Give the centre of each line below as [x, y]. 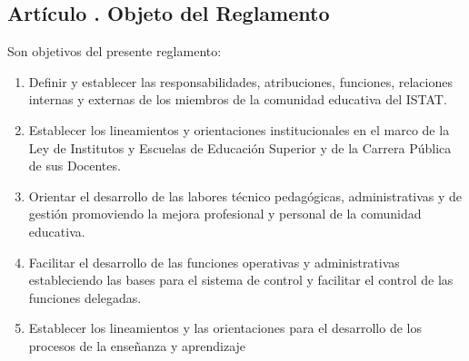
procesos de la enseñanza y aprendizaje [137, 345]
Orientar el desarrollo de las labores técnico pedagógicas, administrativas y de [245, 195]
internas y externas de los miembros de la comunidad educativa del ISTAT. [238, 99]
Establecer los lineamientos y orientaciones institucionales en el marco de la [239, 129]
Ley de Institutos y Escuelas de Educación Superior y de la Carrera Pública [240, 147]
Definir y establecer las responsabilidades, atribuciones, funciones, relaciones [240, 81]
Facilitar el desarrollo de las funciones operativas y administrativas [214, 262]
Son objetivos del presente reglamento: [115, 51]
